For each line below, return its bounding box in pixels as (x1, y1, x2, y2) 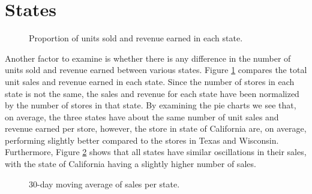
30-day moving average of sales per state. (29, 177, 180, 190)
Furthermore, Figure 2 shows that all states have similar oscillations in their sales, (5, 145, 307, 158)
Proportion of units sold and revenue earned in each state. (29, 32, 243, 44)
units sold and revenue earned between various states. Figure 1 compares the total (5, 63, 307, 76)
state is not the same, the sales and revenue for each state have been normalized (5, 87, 299, 99)
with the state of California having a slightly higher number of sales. (5, 157, 256, 170)
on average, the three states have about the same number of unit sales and (5, 110, 279, 123)
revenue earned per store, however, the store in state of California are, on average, (5, 122, 307, 135)
